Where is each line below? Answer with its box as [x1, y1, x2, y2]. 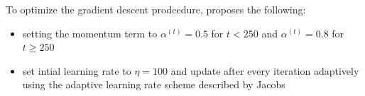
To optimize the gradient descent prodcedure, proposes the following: [6, 2, 306, 16]
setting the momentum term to [22, 25, 158, 40]
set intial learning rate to [22, 63, 131, 78]
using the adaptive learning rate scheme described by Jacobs [22, 77, 285, 92]
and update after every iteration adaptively [170, 63, 359, 78]
